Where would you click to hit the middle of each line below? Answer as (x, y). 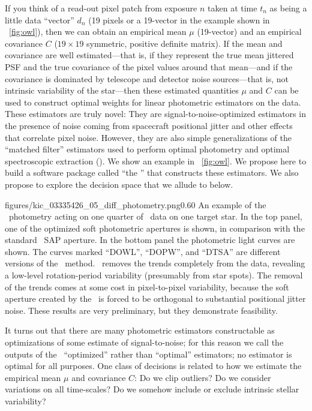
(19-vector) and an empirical (249, 31)
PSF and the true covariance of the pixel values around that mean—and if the (149, 66)
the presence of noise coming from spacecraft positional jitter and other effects (149, 125)
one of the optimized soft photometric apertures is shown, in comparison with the (155, 228)
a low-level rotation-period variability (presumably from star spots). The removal (154, 275)
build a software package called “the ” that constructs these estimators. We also (152, 172)
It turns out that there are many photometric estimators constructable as (140, 330)
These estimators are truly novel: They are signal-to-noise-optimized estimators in (155, 114)
